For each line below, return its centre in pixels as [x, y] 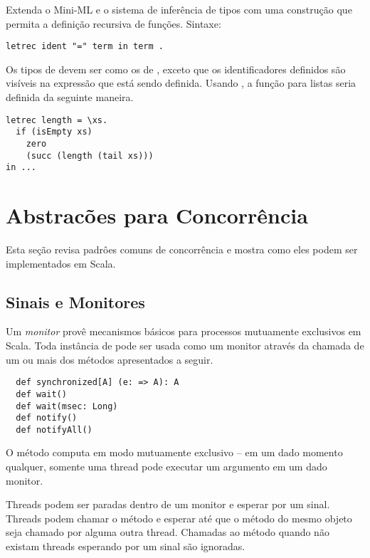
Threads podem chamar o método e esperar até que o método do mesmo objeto [179, 518]
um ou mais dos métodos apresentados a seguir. [110, 359]
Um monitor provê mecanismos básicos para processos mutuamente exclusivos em [184, 331]
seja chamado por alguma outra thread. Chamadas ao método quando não [168, 532]
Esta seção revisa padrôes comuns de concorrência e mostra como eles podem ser [182, 249]
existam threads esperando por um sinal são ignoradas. [126, 546]
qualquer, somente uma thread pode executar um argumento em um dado [166, 467]
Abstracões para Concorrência [157, 215]
